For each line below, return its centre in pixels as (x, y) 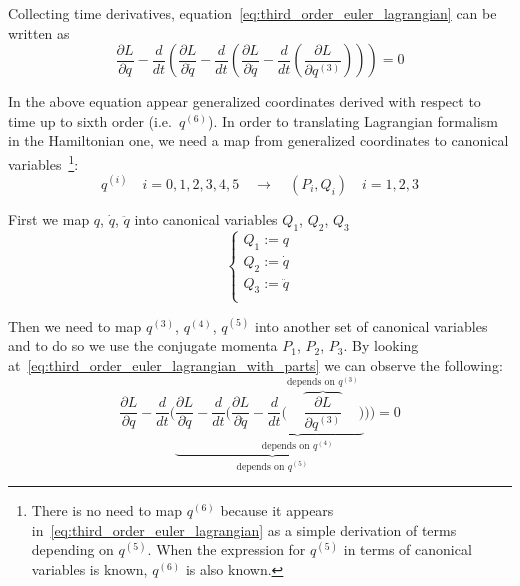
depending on (72, 549)
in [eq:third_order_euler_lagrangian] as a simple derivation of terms (244, 529)
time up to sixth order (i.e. (90, 120)
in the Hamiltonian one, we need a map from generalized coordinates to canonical (258, 140)
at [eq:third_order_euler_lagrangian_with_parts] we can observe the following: (255, 364)
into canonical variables (206, 218)
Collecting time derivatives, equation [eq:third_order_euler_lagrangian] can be (252, 13)
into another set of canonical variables (371, 325)
